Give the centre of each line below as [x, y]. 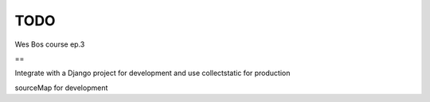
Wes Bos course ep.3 [50, 44]
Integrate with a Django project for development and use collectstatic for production [152, 73]
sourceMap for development [61, 88]
